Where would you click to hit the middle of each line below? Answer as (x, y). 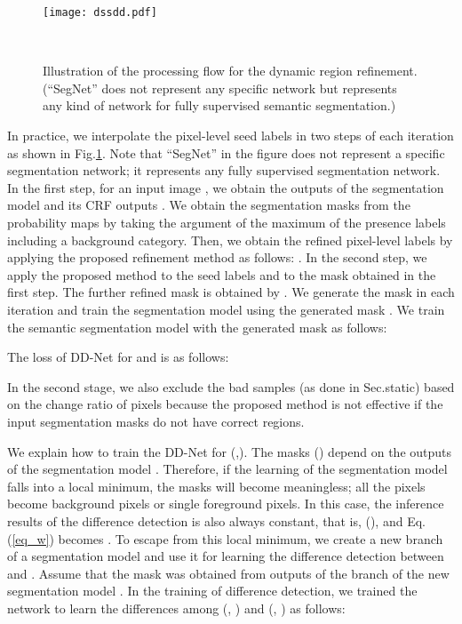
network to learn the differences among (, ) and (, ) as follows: (176, 608)
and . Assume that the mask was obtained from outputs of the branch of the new (228, 573)
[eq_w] (31, 538)
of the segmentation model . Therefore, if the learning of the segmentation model (227, 469)
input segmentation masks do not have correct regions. (156, 421)
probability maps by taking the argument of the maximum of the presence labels (227, 222)
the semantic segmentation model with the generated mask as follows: (197, 327)
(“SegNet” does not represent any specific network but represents (220, 88)
